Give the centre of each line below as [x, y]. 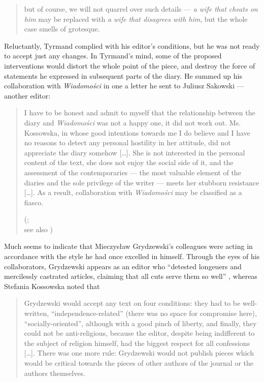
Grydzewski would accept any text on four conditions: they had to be [132, 303]
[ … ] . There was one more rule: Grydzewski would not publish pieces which [139, 353]
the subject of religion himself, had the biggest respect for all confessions [137, 343]
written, [37, 313]
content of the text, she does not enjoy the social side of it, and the [129, 162]
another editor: [27, 95]
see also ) [38, 229]
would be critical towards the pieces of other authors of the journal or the [139, 363]
